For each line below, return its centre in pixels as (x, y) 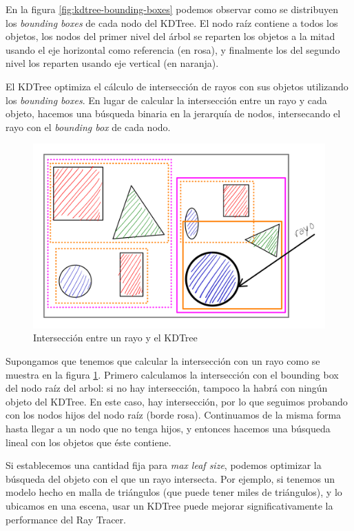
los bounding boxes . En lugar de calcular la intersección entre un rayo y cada (166, 100)
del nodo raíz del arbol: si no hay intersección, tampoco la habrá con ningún (167, 388)
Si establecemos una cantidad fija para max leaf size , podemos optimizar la (164, 465)
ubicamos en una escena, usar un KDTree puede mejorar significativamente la (169, 505)
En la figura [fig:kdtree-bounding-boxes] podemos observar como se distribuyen (172, 9)
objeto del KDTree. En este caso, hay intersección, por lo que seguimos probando (177, 401)
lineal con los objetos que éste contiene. (88, 442)
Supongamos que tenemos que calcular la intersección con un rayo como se (163, 361)
